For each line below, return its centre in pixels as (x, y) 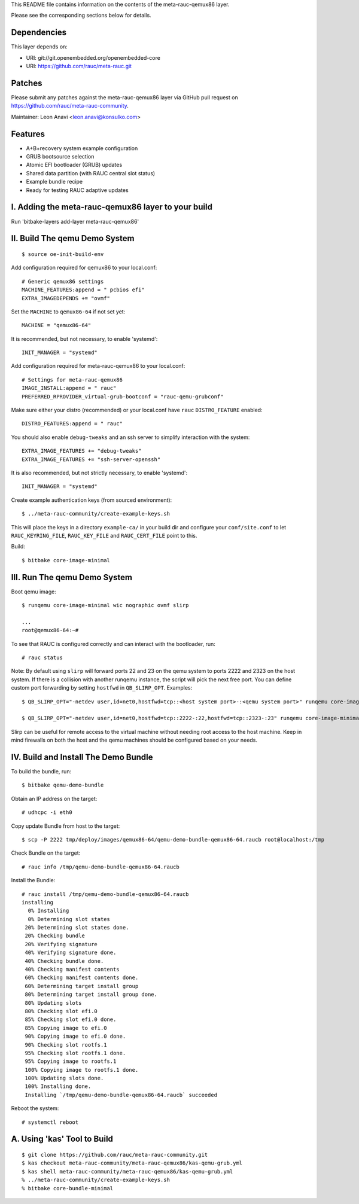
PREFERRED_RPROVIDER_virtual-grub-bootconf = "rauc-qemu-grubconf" (123, 397)
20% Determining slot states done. (77, 928)
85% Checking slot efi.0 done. (71, 1019)
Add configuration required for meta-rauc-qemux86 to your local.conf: (98, 366)
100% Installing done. (58, 1086)
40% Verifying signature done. (71, 953)
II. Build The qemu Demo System (73, 238)
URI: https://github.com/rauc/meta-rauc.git (79, 66)
